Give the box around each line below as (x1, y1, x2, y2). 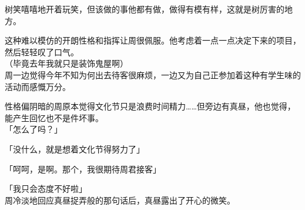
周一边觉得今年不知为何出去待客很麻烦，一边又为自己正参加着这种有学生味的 (5, 68, 301, 81)
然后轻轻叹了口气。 (5, 45, 79, 58)
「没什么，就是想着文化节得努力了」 (5, 142, 145, 155)
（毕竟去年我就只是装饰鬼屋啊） (5, 57, 128, 69)
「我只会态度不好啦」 (5, 182, 87, 195)
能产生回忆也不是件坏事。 (5, 111, 103, 124)
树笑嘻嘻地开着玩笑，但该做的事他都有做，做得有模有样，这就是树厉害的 (5, 3, 284, 15)
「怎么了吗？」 (5, 123, 62, 135)
